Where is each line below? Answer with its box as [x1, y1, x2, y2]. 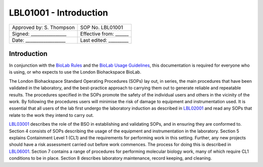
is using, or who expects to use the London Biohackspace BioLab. [9, 69, 141, 75]
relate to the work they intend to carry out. [9, 112, 94, 118]
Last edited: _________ [80, 37, 129, 43]
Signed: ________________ [12, 30, 67, 37]
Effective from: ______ [80, 30, 129, 37]
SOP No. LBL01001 [80, 24, 123, 31]
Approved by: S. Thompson [12, 24, 75, 31]
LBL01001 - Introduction [9, 7, 108, 18]
